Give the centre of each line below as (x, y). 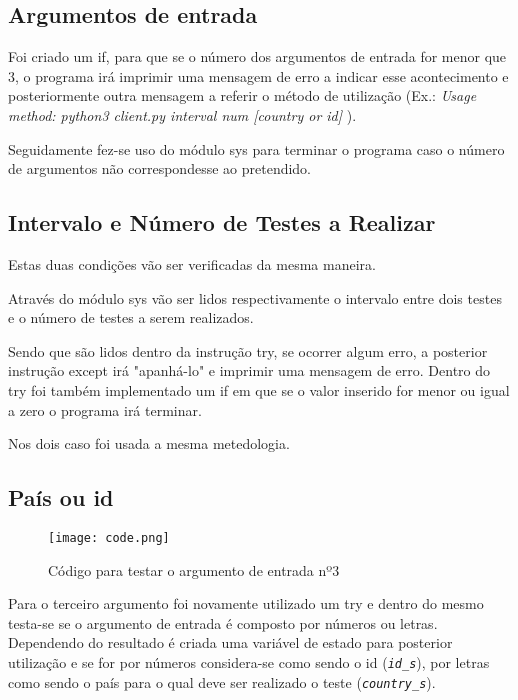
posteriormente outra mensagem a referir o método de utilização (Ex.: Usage (242, 95)
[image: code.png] (109, 537)
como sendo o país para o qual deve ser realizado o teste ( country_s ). (222, 681)
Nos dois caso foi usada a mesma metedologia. (149, 443)
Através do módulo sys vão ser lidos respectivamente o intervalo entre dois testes (255, 297)
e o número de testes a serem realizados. (131, 317)
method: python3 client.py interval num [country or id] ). (182, 114)
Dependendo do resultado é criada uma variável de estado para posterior (230, 642)
